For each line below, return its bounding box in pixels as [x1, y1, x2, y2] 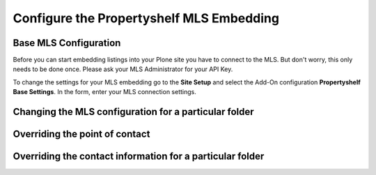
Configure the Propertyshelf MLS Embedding [13, 10, 280, 26]
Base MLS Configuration [13, 37, 121, 49]
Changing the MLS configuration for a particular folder [13, 106, 254, 118]
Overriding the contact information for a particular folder [13, 151, 265, 162]
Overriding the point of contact [13, 128, 150, 140]
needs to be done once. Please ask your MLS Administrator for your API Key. [13, 65, 233, 73]
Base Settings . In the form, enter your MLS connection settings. [13, 88, 196, 96]
